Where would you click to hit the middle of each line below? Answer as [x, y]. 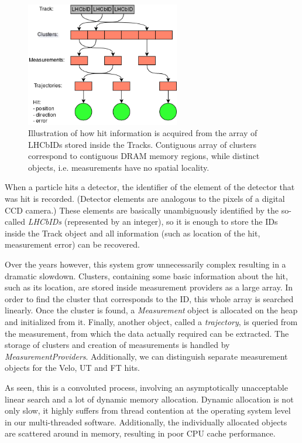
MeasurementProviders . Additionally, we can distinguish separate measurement [146, 356]
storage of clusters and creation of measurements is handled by [117, 345]
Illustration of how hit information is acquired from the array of [143, 133]
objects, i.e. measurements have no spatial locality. [119, 167]
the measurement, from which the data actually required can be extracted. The [147, 333]
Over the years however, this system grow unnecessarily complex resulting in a [145, 264]
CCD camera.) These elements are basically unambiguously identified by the [142, 210]
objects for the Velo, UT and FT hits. [72, 368]
